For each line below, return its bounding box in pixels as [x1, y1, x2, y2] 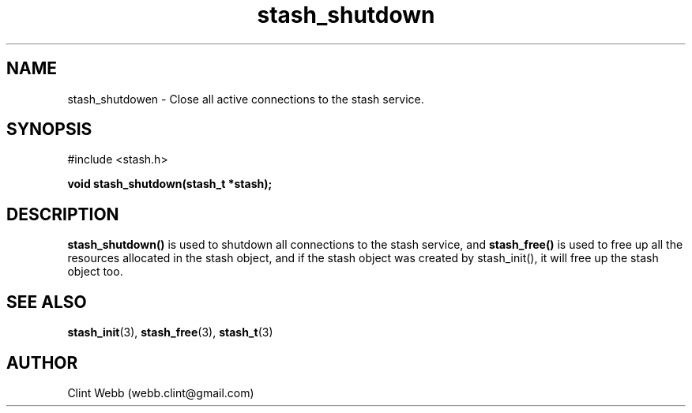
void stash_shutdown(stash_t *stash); [67, 177, 273, 191]
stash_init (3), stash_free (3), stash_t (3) [67, 325, 273, 340]
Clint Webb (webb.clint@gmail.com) [67, 385, 254, 400]
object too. [67, 265, 123, 279]
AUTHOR [6, 352, 78, 373]
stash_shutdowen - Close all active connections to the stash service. [67, 92, 424, 106]
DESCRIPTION [6, 204, 119, 224]
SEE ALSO [6, 291, 87, 312]
